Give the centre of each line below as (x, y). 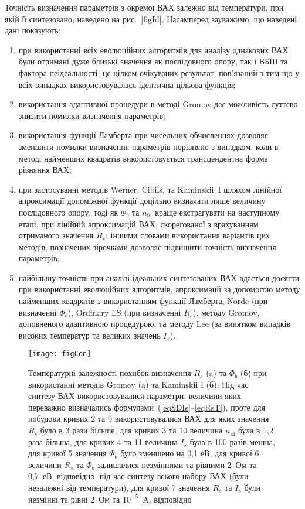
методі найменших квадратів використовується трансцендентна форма (143, 158)
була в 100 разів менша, (232, 441)
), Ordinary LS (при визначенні (124, 312)
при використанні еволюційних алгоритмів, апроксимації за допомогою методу (159, 289)
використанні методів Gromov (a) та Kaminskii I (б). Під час (138, 384)
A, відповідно (167, 499)
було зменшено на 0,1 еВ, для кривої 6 (190, 453)
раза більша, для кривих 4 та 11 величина (103, 441)
